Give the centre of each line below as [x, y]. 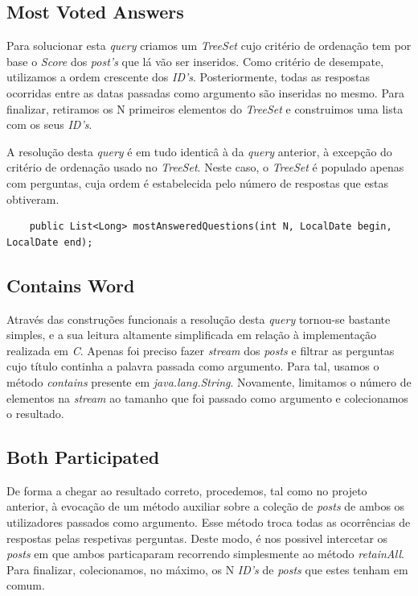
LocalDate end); [50, 242]
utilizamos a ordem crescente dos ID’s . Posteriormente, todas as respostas [189, 77]
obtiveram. [33, 199]
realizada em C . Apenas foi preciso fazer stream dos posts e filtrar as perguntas [201, 350]
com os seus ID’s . [49, 124]
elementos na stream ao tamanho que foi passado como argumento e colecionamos [207, 397]
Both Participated [83, 457]
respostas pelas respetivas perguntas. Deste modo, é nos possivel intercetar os [197, 538]
